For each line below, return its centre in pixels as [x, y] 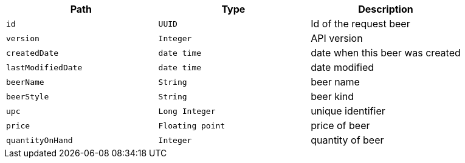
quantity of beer [347, 140]
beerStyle [28, 96]
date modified [343, 67]
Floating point [192, 125]
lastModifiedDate [44, 67]
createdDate [33, 53]
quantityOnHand [40, 140]
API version [337, 38]
